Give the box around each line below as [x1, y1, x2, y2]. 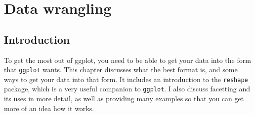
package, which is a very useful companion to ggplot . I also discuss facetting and [4, 84, 251, 94]
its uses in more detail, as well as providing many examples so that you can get [4, 93, 244, 104]
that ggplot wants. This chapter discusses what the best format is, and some [4, 64, 238, 75]
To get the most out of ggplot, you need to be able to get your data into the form [4, 55, 251, 65]
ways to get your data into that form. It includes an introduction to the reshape [4, 74, 248, 84]
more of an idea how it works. [4, 103, 94, 113]
